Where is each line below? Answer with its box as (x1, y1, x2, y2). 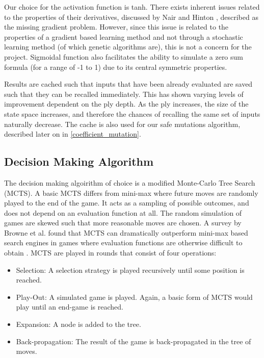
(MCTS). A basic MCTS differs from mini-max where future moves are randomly (4, 187, 258, 198)
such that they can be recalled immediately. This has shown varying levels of (4, 88, 244, 99)
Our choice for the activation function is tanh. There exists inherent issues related (4, 2, 260, 12)
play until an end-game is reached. (16, 301, 123, 312)
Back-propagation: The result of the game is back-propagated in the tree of (16, 336, 251, 346)
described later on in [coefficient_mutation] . (4, 129, 141, 139)
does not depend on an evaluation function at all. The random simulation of (4, 207, 242, 218)
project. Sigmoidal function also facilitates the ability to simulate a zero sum (4, 51, 243, 62)
